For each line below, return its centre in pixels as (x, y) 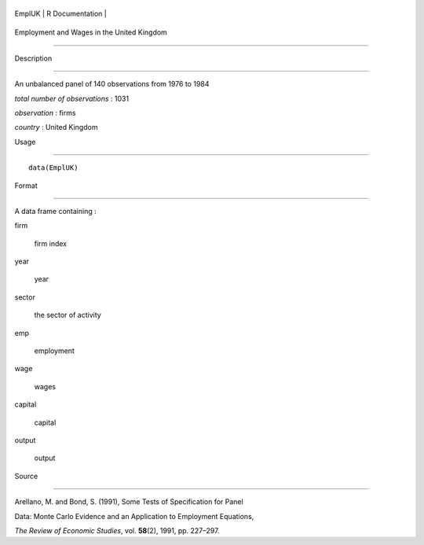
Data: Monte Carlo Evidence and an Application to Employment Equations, (134, 516)
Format (26, 186)
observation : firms (45, 112)
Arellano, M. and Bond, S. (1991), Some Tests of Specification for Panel (129, 502)
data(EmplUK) (53, 168)
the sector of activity (68, 315)
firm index (50, 243)
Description (33, 58)
